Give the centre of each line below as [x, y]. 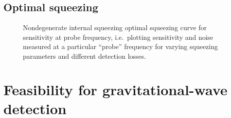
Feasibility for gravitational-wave [115, 89]
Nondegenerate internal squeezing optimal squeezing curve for [115, 27]
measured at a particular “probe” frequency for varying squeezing [121, 46]
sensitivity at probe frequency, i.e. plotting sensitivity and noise [118, 37]
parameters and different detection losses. [85, 56]
